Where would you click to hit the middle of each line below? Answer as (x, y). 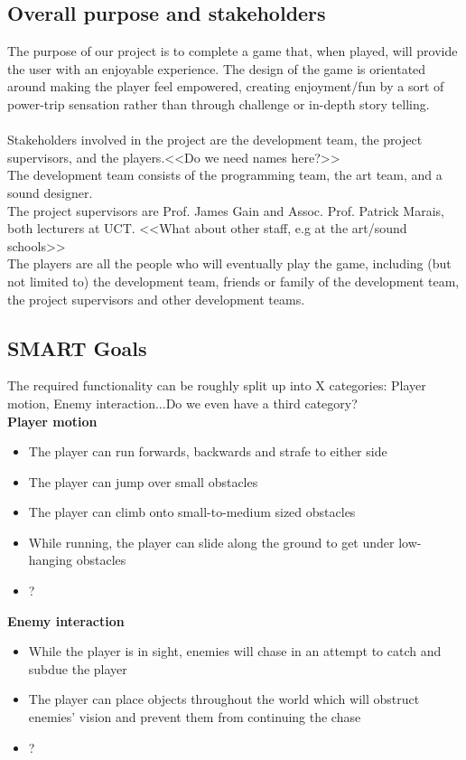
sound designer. (50, 192)
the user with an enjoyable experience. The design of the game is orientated (217, 68)
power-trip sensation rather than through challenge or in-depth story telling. (219, 103)
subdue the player (78, 668)
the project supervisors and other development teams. (156, 299)
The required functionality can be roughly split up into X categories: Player (217, 385)
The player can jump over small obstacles (143, 481)
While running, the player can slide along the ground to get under (211, 542)
